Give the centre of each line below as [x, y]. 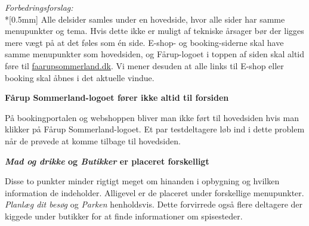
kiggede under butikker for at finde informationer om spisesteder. [124, 216]
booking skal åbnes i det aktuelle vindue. [80, 77]
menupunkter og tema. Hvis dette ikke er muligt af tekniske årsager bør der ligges [154, 31]
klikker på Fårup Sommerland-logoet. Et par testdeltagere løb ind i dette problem [155, 129]
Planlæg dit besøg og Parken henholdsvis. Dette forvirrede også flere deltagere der [154, 204]
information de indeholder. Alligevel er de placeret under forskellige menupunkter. [154, 192]
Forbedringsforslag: [39, 7]
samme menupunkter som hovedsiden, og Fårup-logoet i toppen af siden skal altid [155, 54]
